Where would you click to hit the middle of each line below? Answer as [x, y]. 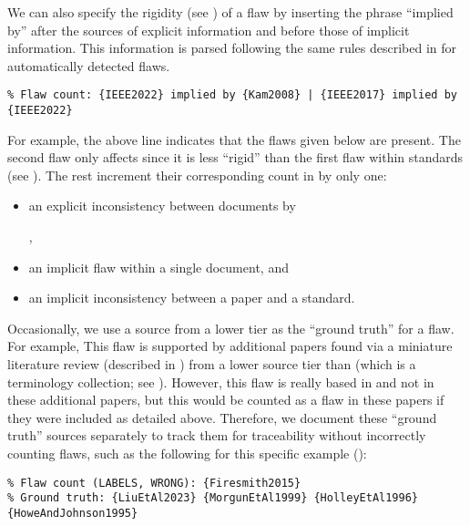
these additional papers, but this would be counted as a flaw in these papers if [226, 400]
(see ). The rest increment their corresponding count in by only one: [197, 175]
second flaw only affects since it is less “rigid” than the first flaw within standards [235, 157]
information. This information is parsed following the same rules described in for [232, 48]
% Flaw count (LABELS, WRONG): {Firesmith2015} [154, 483]
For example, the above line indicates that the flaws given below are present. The [234, 139]
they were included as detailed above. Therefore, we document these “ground [222, 417]
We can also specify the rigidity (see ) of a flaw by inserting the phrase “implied [230, 12]
